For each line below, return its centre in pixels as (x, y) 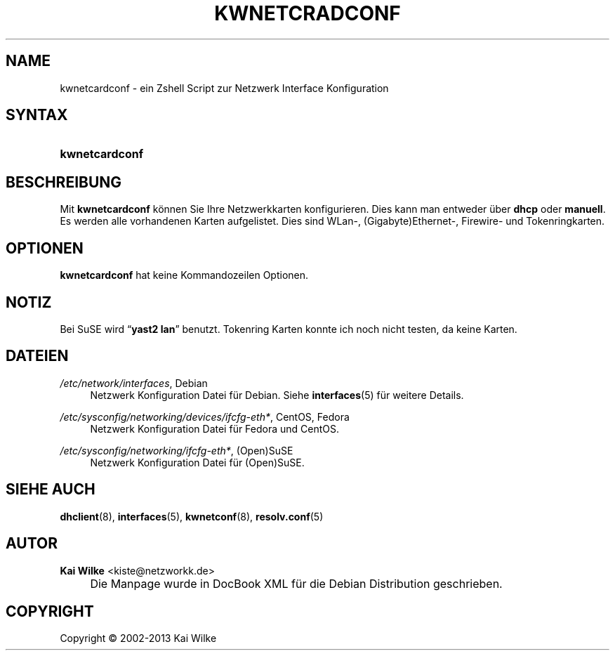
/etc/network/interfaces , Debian (134, 383)
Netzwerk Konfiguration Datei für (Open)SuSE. (197, 462)
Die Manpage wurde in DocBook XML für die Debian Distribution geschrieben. (296, 583)
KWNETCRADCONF (307, 13)
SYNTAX (37, 115)
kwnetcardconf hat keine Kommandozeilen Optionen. (184, 275)
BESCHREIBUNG (64, 182)
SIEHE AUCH (51, 490)
